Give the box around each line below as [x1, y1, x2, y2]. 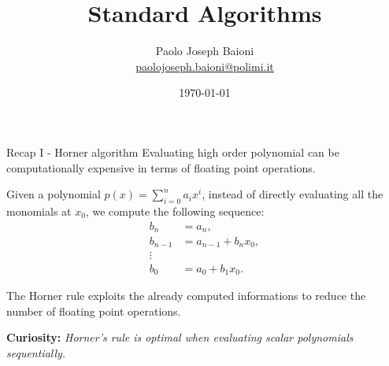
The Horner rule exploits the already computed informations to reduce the [6, 287, 366, 303]
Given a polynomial [6, 186, 101, 202]
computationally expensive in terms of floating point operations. [6, 159, 316, 176]
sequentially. [6, 344, 66, 360]
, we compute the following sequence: [85, 202, 265, 219]
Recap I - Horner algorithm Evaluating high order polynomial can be [6, 143, 339, 160]
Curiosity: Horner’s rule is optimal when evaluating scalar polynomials [6, 329, 354, 346]
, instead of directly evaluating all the [202, 186, 383, 202]
